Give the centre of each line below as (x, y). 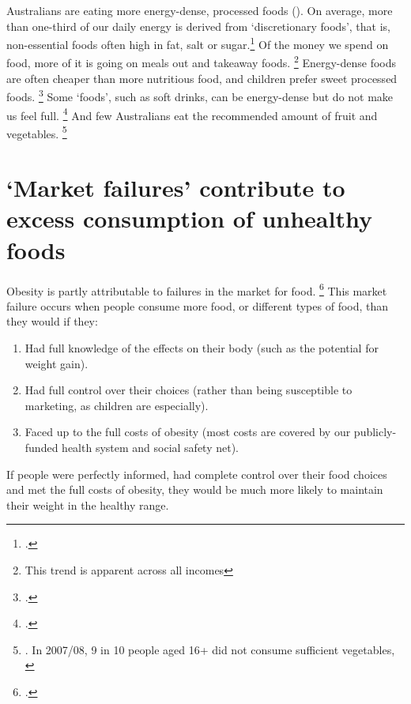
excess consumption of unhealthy (189, 218)
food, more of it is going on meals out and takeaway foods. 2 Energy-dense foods (202, 62)
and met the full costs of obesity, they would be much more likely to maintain (195, 489)
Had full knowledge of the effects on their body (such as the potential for (202, 347)
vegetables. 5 (37, 132)
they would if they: (52, 321)
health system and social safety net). (150, 447)
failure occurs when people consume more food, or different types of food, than (198, 305)
